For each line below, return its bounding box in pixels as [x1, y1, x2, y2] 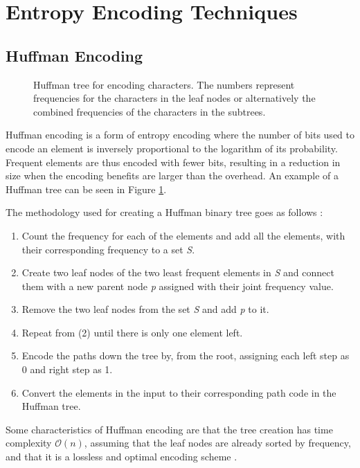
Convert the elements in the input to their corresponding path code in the [21, 385, 336, 399]
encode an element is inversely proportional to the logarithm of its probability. [6, 141, 338, 155]
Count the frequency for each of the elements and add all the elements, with [21, 228, 345, 242]
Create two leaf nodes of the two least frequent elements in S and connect [21, 265, 334, 280]
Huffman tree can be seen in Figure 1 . [6, 181, 167, 196]
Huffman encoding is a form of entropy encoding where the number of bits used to [6, 127, 354, 142]
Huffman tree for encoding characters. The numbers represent [33, 77, 295, 91]
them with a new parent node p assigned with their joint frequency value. [21, 278, 334, 293]
